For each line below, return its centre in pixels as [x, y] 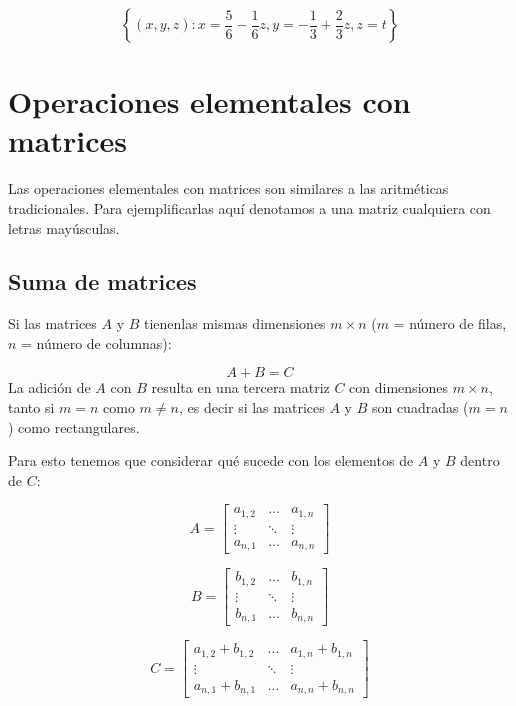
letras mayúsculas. [64, 227]
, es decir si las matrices [251, 407]
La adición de [49, 387]
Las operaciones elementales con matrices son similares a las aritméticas [228, 188]
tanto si [31, 407]
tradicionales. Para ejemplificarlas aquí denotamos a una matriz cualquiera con [249, 207]
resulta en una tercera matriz [240, 387]
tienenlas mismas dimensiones [235, 323]
